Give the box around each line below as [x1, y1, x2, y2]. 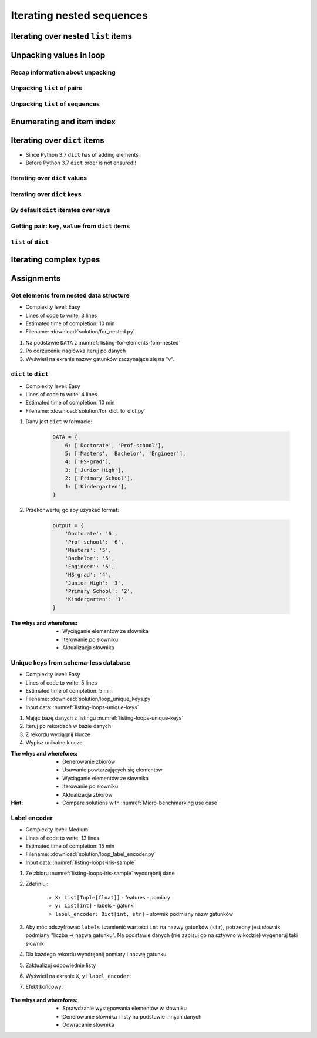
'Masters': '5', [65, 547, 112, 554]
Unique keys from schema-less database [11, 658, 131, 666]
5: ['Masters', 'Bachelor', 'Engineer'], [65, 450, 186, 457]
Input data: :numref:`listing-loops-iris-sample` [25, 859, 136, 866]
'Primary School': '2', [65, 588, 133, 595]
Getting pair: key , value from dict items [11, 222, 130, 230]
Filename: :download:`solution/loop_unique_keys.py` [25, 696, 153, 703]
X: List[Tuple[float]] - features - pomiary [55, 894, 170, 901]
